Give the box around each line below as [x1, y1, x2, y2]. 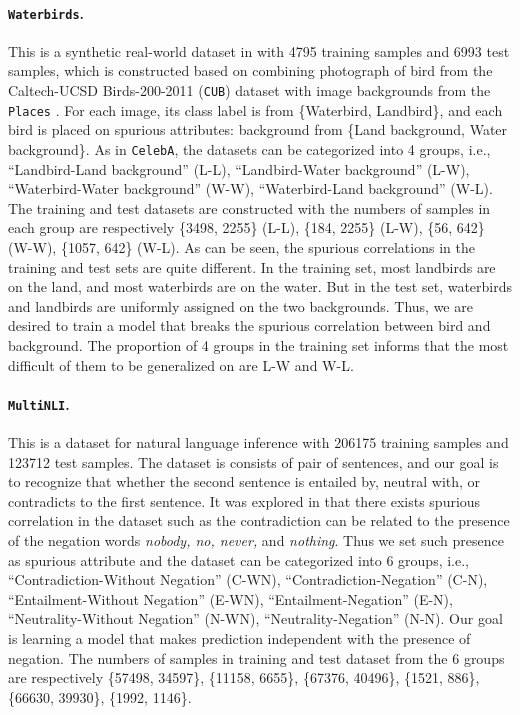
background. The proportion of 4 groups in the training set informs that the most [8, 334, 509, 355]
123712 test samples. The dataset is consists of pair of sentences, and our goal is [8, 451, 499, 472]
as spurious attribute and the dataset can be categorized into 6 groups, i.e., [8, 549, 469, 570]
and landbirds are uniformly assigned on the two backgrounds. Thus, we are [8, 295, 473, 316]
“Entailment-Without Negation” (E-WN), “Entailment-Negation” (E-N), [8, 588, 453, 609]
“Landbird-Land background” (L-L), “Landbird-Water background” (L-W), [8, 158, 470, 179]
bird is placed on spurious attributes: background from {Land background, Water [8, 119, 508, 140]
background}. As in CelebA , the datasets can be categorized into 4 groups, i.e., [8, 138, 491, 159]
